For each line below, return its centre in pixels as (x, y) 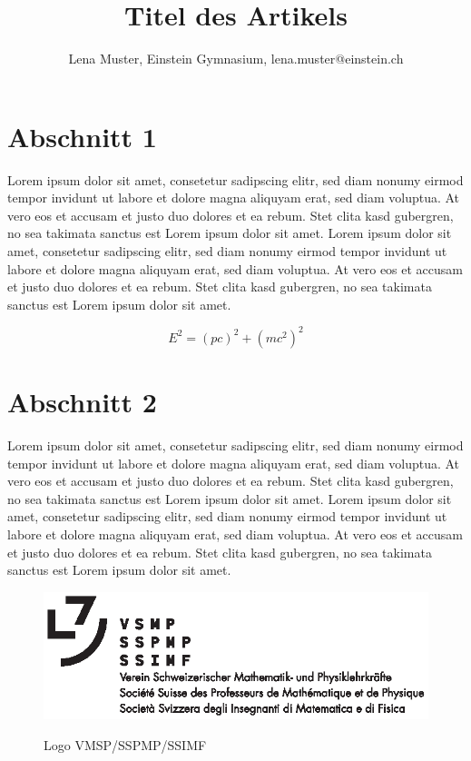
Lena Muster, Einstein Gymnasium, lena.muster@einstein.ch (236, 59)
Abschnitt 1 (82, 136)
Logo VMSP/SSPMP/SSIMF (125, 744)
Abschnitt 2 (82, 402)
